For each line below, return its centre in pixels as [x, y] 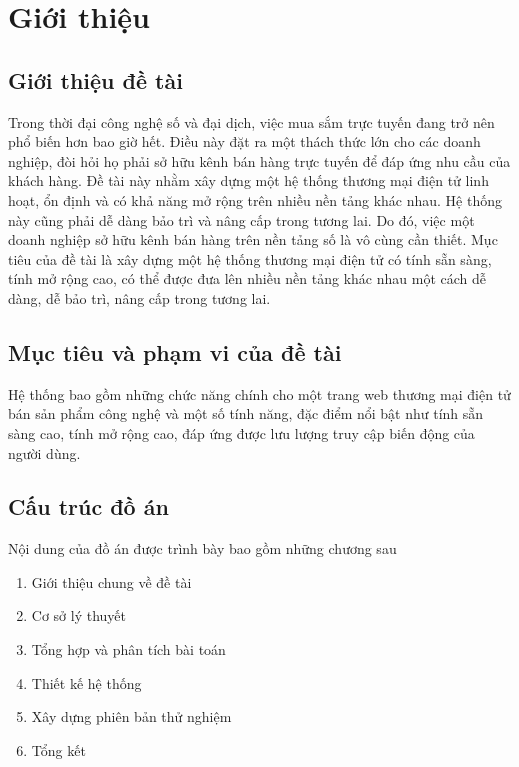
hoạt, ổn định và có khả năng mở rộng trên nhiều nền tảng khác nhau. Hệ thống [255, 199]
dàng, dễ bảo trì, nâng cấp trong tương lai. [139, 297]
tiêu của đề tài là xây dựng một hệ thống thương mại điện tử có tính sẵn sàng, [250, 258]
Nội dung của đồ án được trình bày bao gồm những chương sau [202, 548]
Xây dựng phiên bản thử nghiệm [131, 716]
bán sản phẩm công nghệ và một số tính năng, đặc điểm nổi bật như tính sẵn [246, 413]
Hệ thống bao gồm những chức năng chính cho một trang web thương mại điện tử [259, 393]
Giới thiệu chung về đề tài [111, 581]
